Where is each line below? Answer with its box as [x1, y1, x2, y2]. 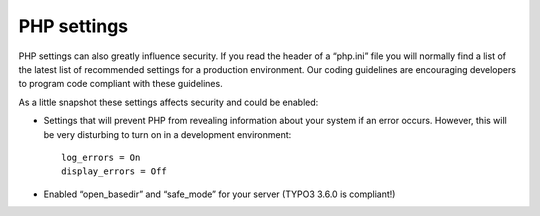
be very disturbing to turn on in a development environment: [43, 128, 292, 140]
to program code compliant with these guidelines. [18, 78, 224, 90]
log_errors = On [61, 151, 141, 163]
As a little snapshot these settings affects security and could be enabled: [18, 96, 319, 108]
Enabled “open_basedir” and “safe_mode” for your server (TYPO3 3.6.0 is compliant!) [43, 188, 396, 200]
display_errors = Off [61, 166, 167, 177]
